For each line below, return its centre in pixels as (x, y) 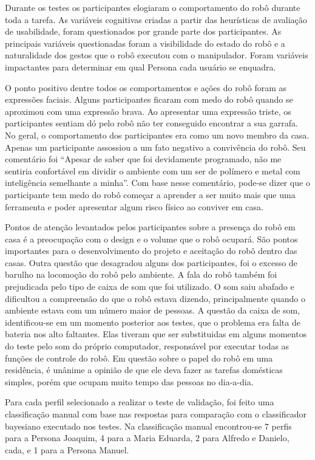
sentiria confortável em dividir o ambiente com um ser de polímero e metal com (153, 170)
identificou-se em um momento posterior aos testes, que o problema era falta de (153, 322)
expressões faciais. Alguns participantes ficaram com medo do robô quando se (149, 99)
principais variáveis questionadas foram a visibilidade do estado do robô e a (145, 43)
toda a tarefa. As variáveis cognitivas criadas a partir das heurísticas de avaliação (156, 19)
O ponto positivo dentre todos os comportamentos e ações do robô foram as (146, 87)
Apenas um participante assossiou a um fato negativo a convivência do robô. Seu (155, 147)
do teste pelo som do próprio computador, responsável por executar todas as (147, 346)
